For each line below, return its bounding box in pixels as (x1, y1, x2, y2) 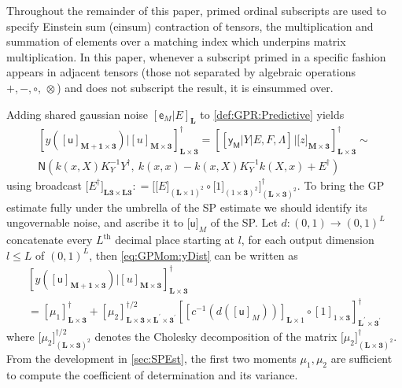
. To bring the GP (297, 176, 385, 193)
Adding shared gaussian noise (6, 105, 149, 122)
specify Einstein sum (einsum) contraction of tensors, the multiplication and (6, 17, 374, 34)
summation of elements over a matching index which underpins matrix (6, 33, 346, 50)
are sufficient (330, 349, 393, 366)
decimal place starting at (115, 231, 234, 248)
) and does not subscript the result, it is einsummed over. (57, 79, 334, 95)
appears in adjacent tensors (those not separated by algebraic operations (6, 64, 356, 80)
